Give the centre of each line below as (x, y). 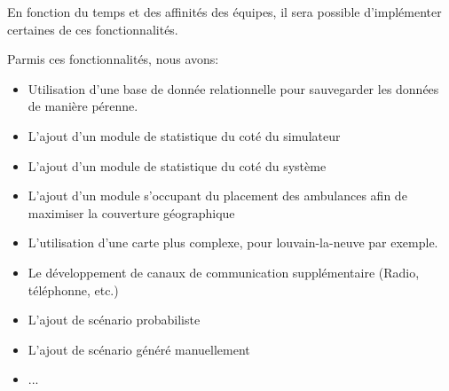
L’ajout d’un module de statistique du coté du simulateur (184, 135)
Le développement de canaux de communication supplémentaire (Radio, (224, 272)
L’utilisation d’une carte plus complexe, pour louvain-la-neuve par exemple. (233, 242)
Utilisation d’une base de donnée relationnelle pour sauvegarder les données (233, 88)
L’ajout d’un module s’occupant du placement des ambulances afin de (217, 195)
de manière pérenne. (83, 106)
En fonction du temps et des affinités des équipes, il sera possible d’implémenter (224, 12)
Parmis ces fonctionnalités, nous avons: (113, 59)
